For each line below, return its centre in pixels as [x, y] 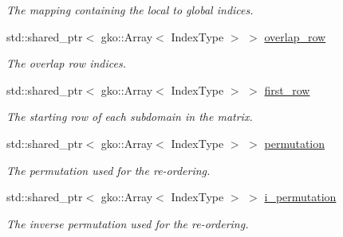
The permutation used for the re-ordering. [108, 170]
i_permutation [300, 197]
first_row [287, 89]
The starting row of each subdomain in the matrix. [130, 117]
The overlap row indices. [66, 63]
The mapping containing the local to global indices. [130, 10]
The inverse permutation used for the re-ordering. [128, 223]
